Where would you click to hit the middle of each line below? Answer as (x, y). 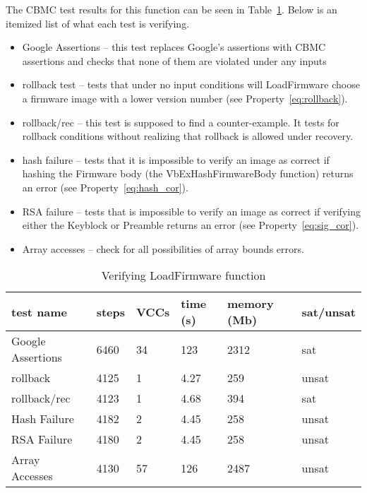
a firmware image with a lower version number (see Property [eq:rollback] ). (185, 98)
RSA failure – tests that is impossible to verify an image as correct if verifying (191, 211)
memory (251, 304)
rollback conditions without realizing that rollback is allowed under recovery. (188, 136)
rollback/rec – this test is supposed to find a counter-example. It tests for (181, 122)
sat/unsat (329, 311)
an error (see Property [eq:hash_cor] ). (105, 187)
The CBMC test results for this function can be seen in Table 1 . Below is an (172, 9)
